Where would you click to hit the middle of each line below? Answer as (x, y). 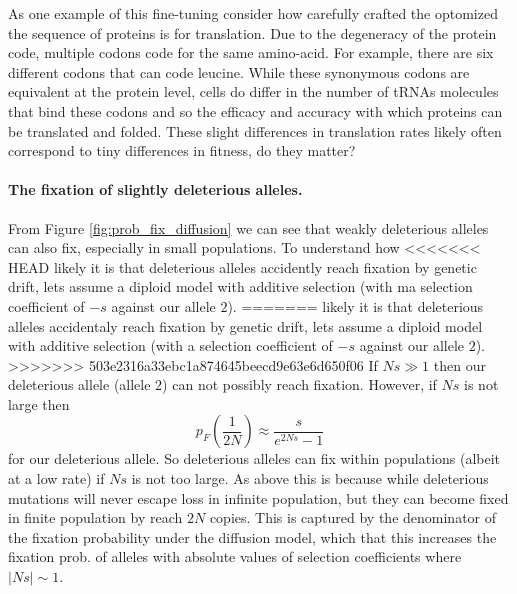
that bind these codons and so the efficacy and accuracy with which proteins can (255, 110)
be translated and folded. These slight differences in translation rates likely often (255, 130)
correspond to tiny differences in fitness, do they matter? (182, 150)
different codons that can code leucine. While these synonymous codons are (239, 71)
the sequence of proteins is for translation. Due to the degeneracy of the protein (252, 32)
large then (39, 403)
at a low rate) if (56, 478)
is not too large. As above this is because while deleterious (310, 478)
